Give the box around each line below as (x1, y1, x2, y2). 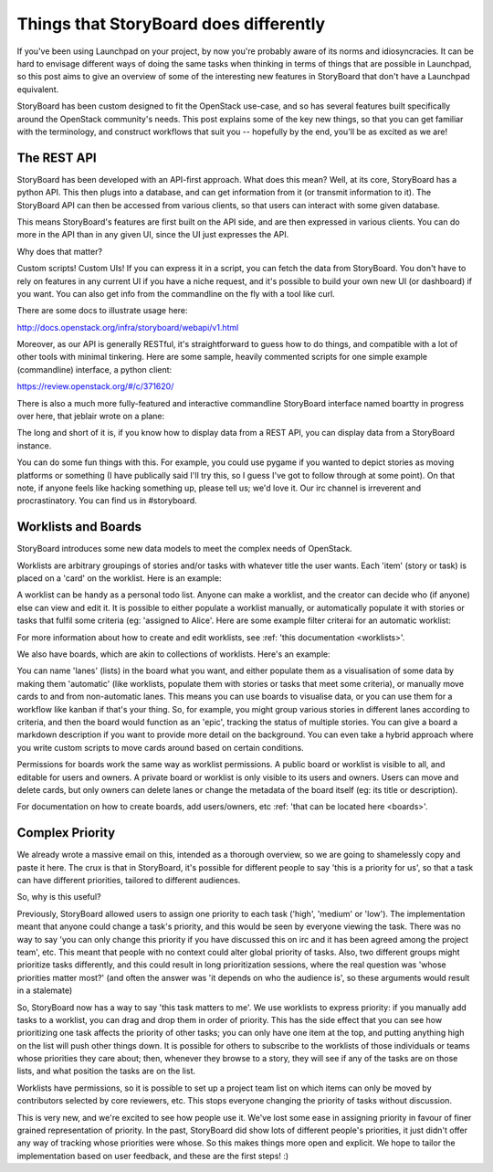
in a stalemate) (16, 985, 73, 996)
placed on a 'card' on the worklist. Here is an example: (16, 573, 222, 584)
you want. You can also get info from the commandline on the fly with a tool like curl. (16, 288, 335, 299)
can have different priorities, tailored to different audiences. (16, 875, 241, 886)
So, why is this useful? (16, 892, 101, 903)
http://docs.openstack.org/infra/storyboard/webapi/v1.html (16, 322, 239, 333)
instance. (16, 439, 52, 451)
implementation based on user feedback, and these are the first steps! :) (16, 1150, 289, 1161)
